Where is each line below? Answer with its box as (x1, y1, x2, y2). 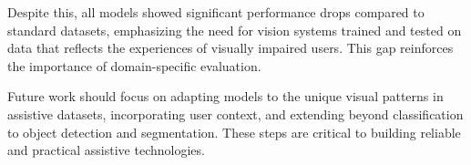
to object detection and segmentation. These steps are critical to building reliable (7, 122, 461, 141)
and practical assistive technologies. (7, 140, 205, 160)
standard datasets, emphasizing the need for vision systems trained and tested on (7, 20, 462, 39)
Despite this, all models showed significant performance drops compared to (7, 3, 425, 21)
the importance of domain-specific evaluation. (7, 56, 261, 75)
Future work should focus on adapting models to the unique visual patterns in (7, 87, 444, 106)
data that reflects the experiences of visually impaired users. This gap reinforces (7, 38, 454, 57)
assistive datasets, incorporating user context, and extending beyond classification (7, 104, 464, 123)
